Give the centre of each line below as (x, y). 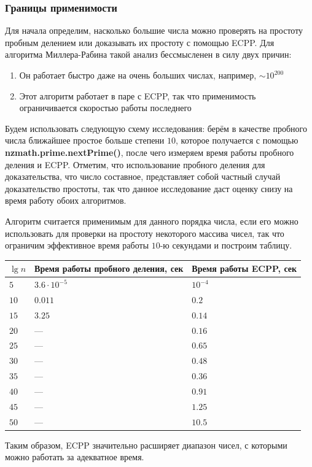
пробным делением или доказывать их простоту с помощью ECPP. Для (140, 42)
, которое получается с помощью (237, 140)
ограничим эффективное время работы (77, 245)
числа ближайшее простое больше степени (85, 140)
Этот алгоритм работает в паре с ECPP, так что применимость (138, 95)
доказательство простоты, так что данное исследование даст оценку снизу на (149, 188)
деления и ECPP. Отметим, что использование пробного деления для (135, 164)
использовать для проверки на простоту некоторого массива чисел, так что (145, 233)
